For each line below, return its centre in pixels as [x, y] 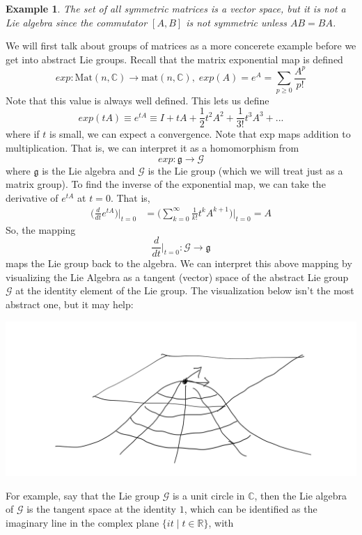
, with [221, 522]
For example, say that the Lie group [83, 495]
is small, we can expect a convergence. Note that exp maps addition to [200, 134]
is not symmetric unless [236, 22]
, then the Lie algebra [301, 495]
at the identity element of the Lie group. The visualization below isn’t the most [185, 290]
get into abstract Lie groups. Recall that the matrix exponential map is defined [174, 59]
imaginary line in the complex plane [82, 522]
